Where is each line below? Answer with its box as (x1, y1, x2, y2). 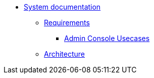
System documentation (24, 3, 101, 11)
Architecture (44, 50, 85, 58)
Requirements (44, 18, 90, 27)
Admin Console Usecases (64, 34, 150, 43)
